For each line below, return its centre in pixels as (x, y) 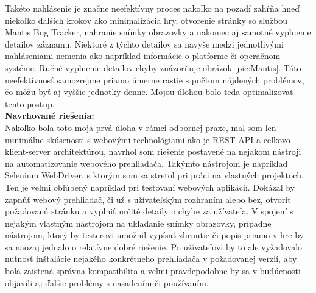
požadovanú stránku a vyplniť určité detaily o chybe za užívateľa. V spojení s (149, 211)
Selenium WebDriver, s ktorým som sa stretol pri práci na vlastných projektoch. (154, 175)
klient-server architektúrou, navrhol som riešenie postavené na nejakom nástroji (153, 151)
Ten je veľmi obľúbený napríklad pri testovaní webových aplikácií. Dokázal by (150, 187)
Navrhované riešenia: (50, 115)
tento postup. (30, 103)
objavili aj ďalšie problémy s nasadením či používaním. (107, 282)
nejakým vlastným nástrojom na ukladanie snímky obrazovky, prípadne (138, 223)
